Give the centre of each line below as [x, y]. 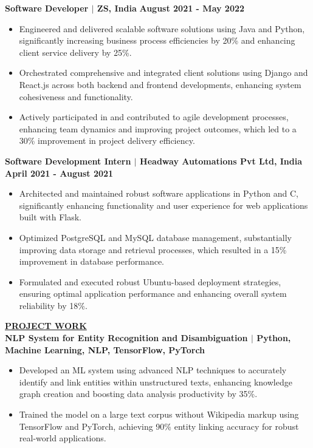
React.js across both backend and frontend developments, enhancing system [160, 84]
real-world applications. [63, 438]
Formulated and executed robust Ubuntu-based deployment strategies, [150, 281]
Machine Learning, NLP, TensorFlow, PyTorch [105, 349]
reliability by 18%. [53, 305]
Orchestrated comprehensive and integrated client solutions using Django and [163, 73]
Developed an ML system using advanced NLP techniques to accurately [153, 370]
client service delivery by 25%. [75, 52]
